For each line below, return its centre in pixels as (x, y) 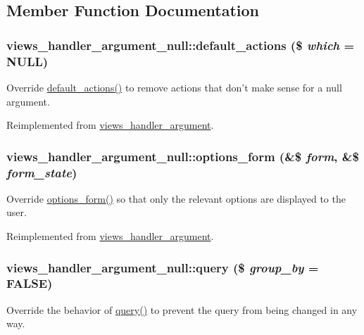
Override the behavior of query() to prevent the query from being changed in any (182, 309)
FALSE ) (30, 283)
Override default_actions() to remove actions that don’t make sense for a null (174, 87)
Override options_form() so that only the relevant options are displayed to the (176, 198)
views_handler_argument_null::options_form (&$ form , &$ (183, 156)
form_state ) (42, 172)
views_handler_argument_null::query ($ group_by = (163, 267)
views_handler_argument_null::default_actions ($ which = (181, 45)
